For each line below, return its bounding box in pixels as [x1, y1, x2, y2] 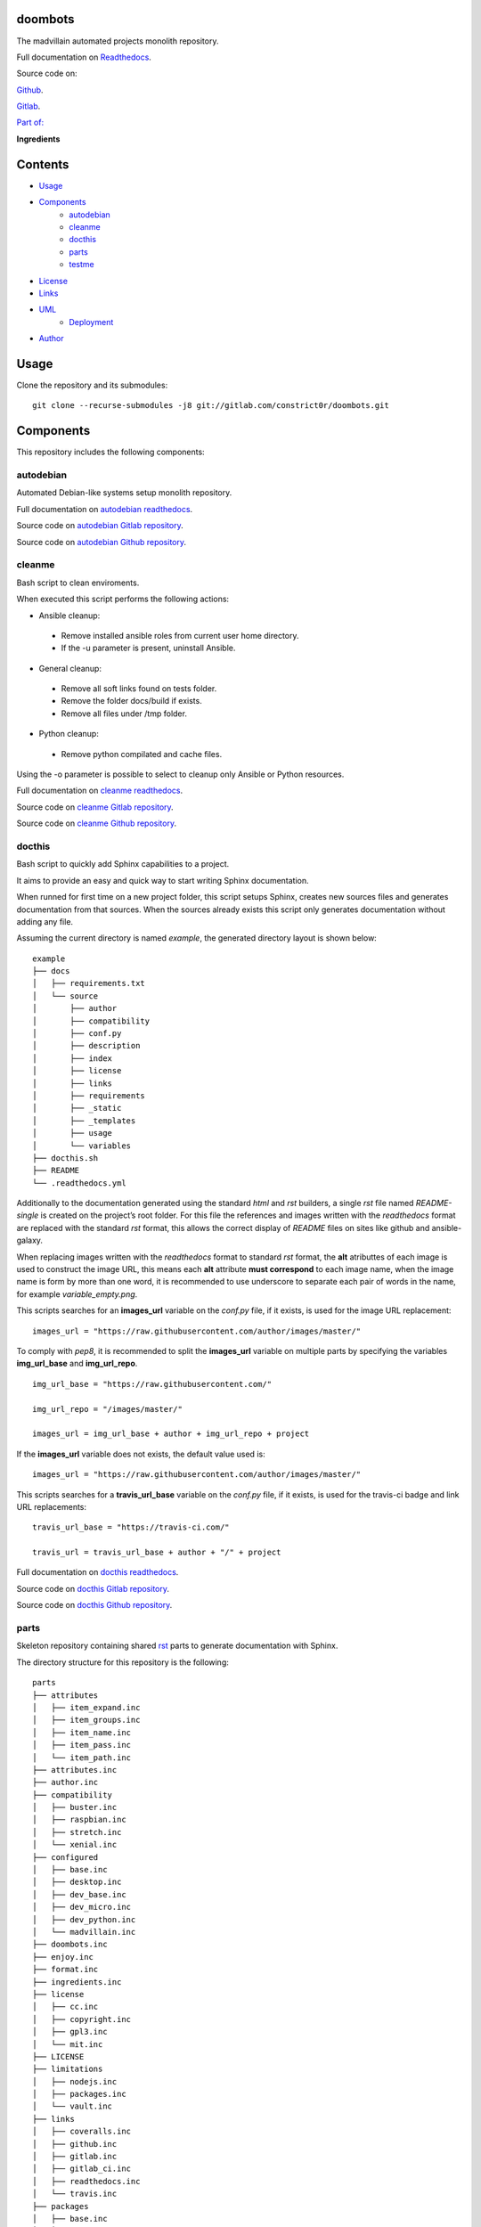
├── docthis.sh [32, 1153, 99, 1162]
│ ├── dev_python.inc [32, 1914, 136, 1924]
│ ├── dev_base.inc [32, 1889, 126, 1899]
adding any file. [16, 916, 74, 926]
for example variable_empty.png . [16, 1288, 138, 1300]
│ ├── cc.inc [32, 2002, 99, 2012]
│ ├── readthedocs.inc [32, 2176, 141, 2186]
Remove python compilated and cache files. [61, 748, 223, 759]
